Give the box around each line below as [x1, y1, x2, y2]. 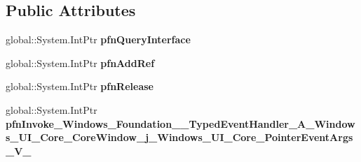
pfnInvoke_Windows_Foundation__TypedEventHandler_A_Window [6, 116, 355, 131]
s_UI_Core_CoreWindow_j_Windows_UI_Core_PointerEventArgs [6, 130, 353, 145]
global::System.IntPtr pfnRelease [6, 79, 154, 94]
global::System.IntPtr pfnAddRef [6, 55, 155, 70]
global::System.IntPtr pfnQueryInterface [6, 32, 191, 47]
